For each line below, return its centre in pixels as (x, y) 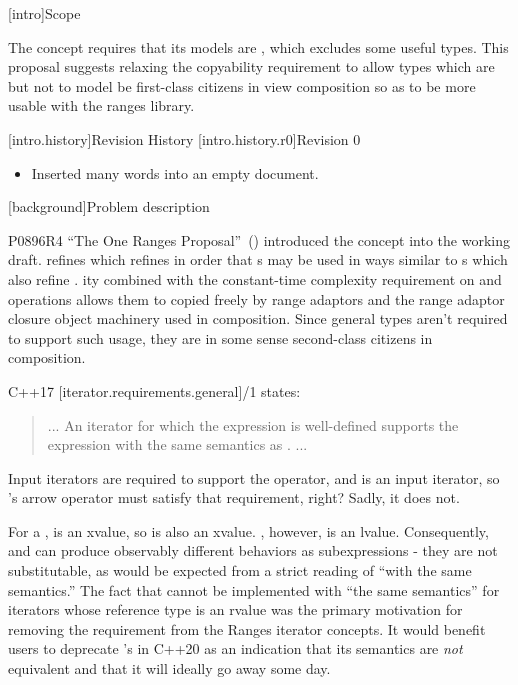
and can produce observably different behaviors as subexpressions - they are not (253, 550)
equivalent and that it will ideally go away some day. (169, 668)
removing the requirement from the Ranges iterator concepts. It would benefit (247, 628)
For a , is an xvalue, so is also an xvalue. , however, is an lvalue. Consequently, (248, 530)
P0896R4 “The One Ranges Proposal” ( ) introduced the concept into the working (259, 239)
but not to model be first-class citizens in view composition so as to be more (242, 85)
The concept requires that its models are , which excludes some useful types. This (258, 46)
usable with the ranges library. (101, 105)
